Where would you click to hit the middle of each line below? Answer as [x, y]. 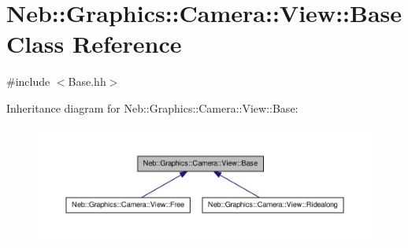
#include [28, 81]
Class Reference [94, 44]
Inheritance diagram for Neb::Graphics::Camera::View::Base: [152, 107]
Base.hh [87, 81]
